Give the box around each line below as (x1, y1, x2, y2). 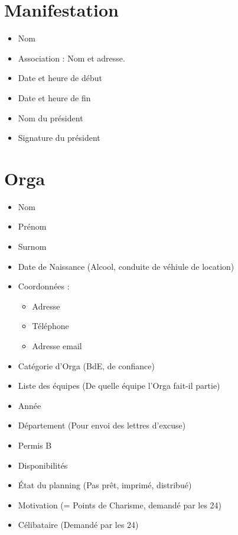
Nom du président (18, 111, 83, 124)
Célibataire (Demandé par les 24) (18, 518, 139, 531)
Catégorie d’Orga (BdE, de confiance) (18, 359, 155, 372)
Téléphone (32, 320, 69, 332)
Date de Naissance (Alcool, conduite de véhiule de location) (18, 260, 234, 272)
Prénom (18, 220, 47, 233)
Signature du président (18, 131, 100, 144)
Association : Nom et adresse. (18, 51, 125, 64)
